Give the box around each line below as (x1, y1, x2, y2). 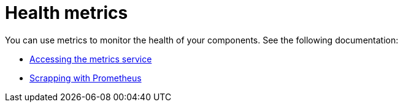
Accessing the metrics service (29, 53, 152, 64)
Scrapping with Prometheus (29, 72, 142, 83)
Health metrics (5, 2, 128, 23)
